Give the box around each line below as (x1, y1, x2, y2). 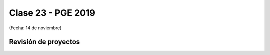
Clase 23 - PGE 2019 (9, 7, 96, 18)
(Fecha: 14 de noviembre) (9, 25, 62, 31)
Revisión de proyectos (9, 38, 80, 46)
